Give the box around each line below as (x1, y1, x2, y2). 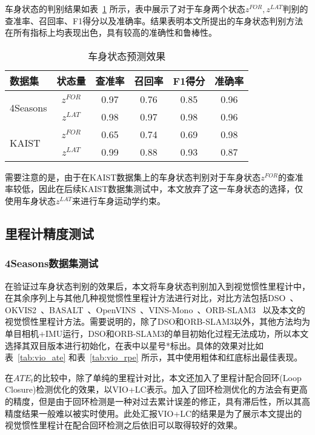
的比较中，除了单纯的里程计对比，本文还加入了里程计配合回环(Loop (33, 371, 302, 384)
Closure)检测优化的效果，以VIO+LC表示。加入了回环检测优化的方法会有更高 (5, 383, 308, 396)
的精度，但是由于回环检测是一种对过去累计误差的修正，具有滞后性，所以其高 (5, 394, 310, 407)
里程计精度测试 (5, 224, 94, 242)
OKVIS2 (5, 303, 37, 316)
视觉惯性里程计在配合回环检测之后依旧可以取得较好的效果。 (5, 419, 242, 431)
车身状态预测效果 (88, 48, 166, 63)
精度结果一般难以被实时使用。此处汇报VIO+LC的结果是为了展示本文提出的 (5, 407, 302, 419)
